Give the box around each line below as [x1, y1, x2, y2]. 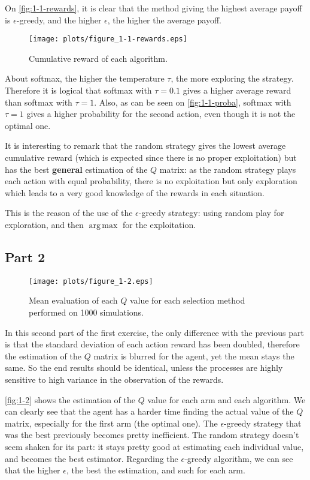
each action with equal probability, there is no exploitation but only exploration [5, 175, 297, 187]
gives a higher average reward [183, 84, 291, 97]
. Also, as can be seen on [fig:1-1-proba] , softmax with [94, 95, 291, 108]
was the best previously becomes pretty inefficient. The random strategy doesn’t [5, 428, 299, 441]
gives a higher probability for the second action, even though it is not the [26, 107, 296, 120]
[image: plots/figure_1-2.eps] [29, 277, 153, 286]
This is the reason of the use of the [5, 206, 133, 219]
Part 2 [5, 247, 45, 266]
